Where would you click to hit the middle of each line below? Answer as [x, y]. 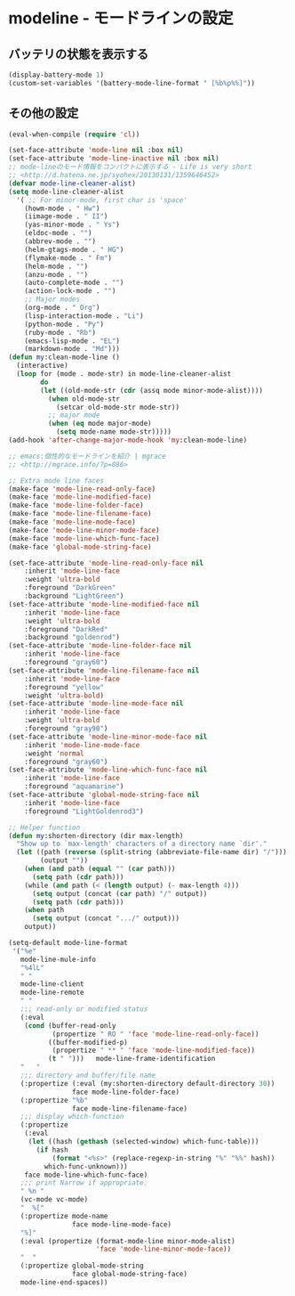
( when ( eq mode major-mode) [100, 424]
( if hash [52, 1150]
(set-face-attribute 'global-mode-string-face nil [104, 795]
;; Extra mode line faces [56, 481]
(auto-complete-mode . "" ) [74, 283]
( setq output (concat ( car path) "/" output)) [120, 893]
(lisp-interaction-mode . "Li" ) [84, 316]
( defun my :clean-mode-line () [64, 357]
